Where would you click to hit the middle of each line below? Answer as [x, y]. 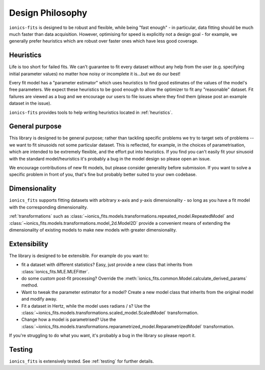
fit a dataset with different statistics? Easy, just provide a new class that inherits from [107, 264]
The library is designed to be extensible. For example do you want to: [79, 256]
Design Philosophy [48, 13]
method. [30, 285]
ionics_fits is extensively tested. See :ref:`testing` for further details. [81, 361]
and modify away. [39, 299]
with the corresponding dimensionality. [48, 207]
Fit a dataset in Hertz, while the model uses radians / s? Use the [86, 306]
